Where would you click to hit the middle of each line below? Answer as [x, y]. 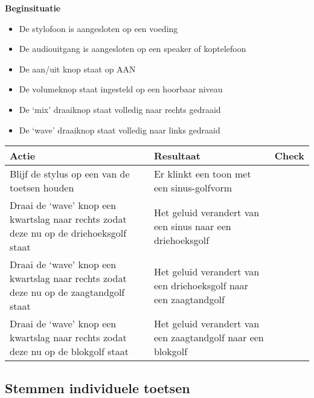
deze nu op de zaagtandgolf [67, 292]
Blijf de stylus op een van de [70, 174]
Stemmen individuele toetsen [98, 387]
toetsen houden [42, 188]
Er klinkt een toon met [202, 174]
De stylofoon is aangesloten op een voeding [98, 28]
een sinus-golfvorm [193, 188]
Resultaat [177, 156]
